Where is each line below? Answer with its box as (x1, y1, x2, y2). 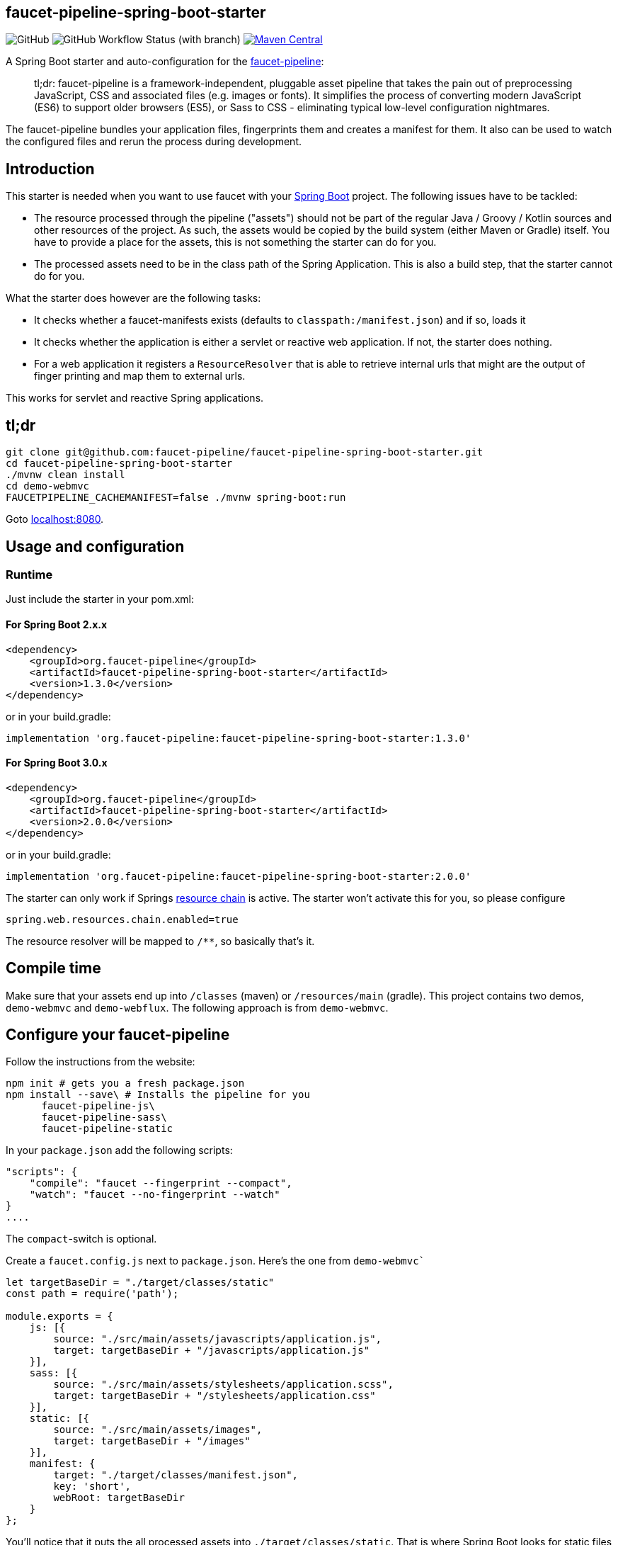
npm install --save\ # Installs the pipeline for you (6, 1089, 310, 1101)
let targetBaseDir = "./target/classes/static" (6, 1277, 275, 1289)
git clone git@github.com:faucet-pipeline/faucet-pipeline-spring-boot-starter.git (6, 446, 483, 458)
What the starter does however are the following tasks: (6, 292, 261, 305)
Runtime (6, 567, 53, 582)
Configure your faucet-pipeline (6, 1026, 230, 1044)
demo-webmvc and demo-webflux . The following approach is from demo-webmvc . (6, 1001, 389, 1014)
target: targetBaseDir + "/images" (53, 1435, 251, 1447)
